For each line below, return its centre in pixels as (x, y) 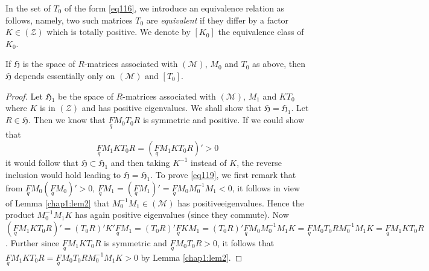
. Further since (33, 242)
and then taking (140, 162)
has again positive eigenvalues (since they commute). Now (182, 215)
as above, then (279, 64)
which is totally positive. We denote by (119, 32)
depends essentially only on (65, 75)
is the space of (49, 64)
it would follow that (42, 162)
